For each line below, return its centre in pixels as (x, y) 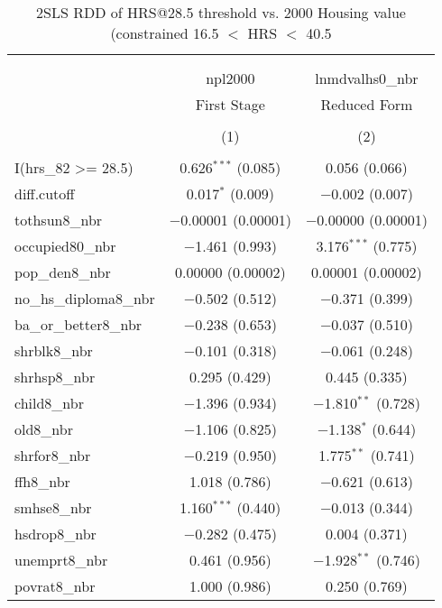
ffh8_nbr (42, 481)
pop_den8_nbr (63, 272)
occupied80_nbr (65, 246)
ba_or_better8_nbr (78, 324)
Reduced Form (367, 104)
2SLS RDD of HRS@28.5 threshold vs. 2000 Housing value (221, 12)
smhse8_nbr (53, 507)
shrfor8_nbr (53, 455)
